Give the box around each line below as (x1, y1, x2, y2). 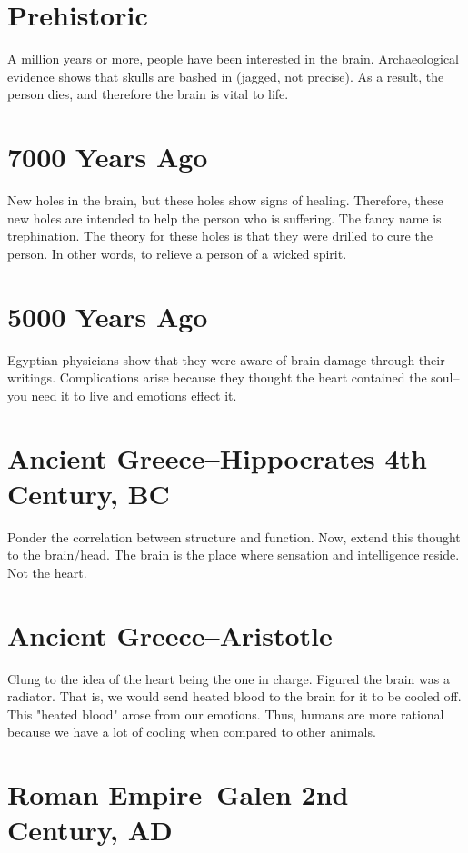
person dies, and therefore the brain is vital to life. (7, 84, 289, 104)
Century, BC (7, 474, 170, 511)
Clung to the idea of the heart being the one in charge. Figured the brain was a (7, 669, 450, 688)
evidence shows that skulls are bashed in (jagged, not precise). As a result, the (7, 66, 444, 85)
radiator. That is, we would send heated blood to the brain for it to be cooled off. (7, 687, 462, 706)
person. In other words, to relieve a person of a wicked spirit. (7, 243, 347, 263)
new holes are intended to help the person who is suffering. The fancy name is (7, 208, 442, 227)
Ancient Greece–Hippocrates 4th (7, 439, 427, 476)
